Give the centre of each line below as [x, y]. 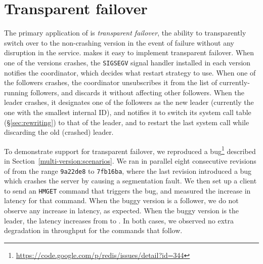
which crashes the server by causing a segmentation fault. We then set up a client [130, 181]
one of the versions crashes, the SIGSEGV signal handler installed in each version [127, 62]
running [16, 92]
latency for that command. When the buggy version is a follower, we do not [121, 200]
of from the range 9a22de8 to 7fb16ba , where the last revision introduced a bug [128, 171]
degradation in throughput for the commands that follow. [93, 230]
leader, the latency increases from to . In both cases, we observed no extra [119, 220]
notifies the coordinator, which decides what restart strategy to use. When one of [130, 72]
